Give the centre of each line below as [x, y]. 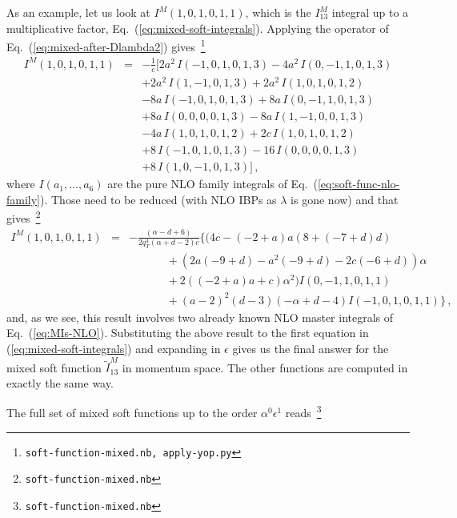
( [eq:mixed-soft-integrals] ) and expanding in [114, 348]
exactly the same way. [60, 382]
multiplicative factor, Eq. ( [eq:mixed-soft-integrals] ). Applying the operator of [198, 28]
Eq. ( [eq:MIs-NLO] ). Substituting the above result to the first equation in [188, 333]
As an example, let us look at [78, 12]
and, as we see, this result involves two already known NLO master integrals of [200, 317]
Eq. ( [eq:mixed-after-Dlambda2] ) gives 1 [106, 45]
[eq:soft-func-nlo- [359, 184]
